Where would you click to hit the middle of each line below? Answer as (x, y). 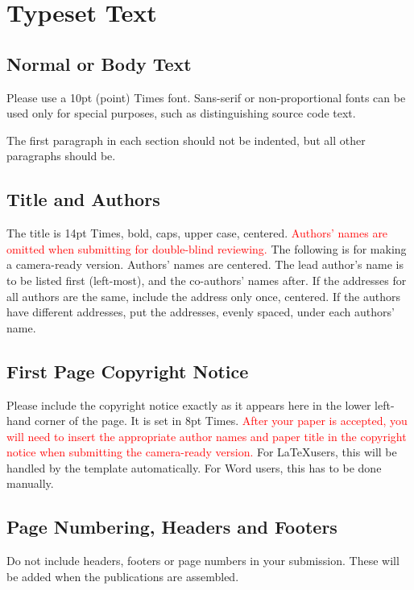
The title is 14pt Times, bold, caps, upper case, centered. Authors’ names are (197, 233)
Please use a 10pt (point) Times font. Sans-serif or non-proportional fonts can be (206, 97)
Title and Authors (83, 199)
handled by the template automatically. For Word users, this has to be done (194, 467)
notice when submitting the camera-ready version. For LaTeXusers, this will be (202, 452)
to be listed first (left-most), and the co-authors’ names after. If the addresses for (207, 280)
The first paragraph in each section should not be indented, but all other (186, 140)
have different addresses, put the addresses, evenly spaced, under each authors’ (201, 312)
